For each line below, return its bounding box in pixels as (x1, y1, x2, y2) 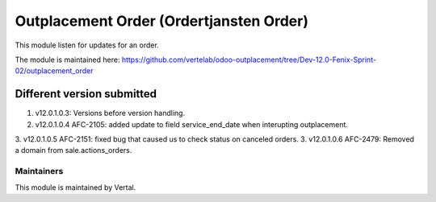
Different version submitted (15, 87, 157, 101)
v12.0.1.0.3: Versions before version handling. (35, 109, 186, 118)
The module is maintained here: (15, 55, 120, 64)
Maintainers (15, 166, 64, 177)
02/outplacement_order (15, 66, 94, 76)
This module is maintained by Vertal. (15, 182, 136, 192)
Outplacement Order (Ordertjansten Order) (15, 12, 308, 30)
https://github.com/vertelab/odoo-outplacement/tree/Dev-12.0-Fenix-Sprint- (121, 55, 377, 64)
